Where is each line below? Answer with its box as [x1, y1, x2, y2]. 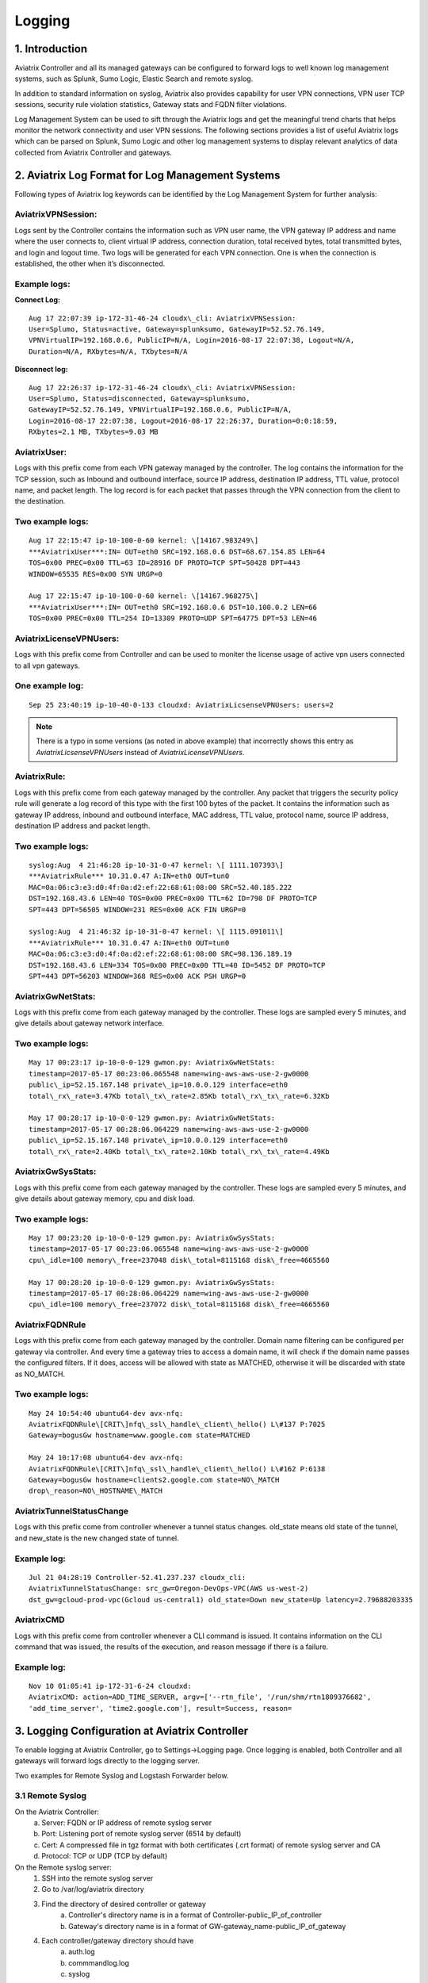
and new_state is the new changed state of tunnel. [14, 1533, 179, 1543]
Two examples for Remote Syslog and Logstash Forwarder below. [14, 1770, 229, 1780]
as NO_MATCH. [14, 1369, 66, 1379]
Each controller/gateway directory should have [41, 1935, 194, 1945]
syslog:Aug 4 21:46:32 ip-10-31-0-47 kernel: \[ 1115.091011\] [29, 927, 285, 936]
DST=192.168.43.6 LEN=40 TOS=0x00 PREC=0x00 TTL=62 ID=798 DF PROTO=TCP [29, 894, 317, 903]
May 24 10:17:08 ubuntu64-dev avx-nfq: [29, 1453, 184, 1463]
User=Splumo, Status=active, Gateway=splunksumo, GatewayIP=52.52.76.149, [29, 324, 326, 333]
